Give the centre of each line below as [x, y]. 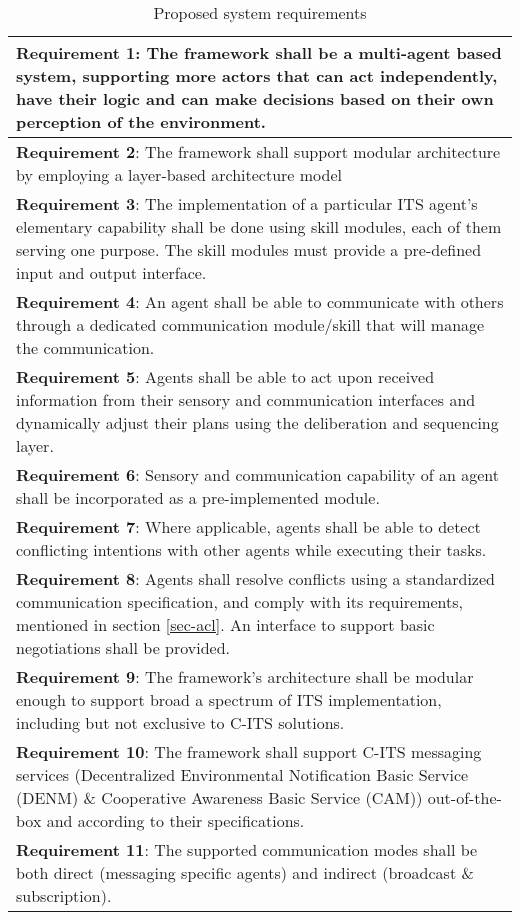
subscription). [64, 895]
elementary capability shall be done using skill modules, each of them [259, 226]
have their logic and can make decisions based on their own [255, 98]
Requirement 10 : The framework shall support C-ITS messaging [249, 751]
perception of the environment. [141, 121]
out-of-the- [464, 797]
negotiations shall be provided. [123, 647]
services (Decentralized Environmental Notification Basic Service [242, 774]
